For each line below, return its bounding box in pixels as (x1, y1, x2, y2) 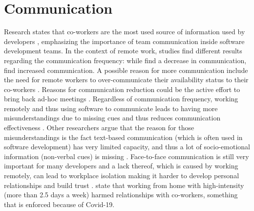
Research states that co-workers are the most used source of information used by (4, 26, 245, 37)
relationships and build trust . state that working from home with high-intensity (4, 180, 244, 190)
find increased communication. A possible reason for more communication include (4, 65, 248, 75)
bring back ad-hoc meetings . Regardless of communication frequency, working (4, 94, 238, 104)
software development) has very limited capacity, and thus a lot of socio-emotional (4, 141, 250, 152)
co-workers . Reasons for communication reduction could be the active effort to (4, 84, 240, 94)
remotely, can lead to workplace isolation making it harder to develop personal (4, 170, 239, 181)
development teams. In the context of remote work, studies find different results (4, 46, 242, 56)
